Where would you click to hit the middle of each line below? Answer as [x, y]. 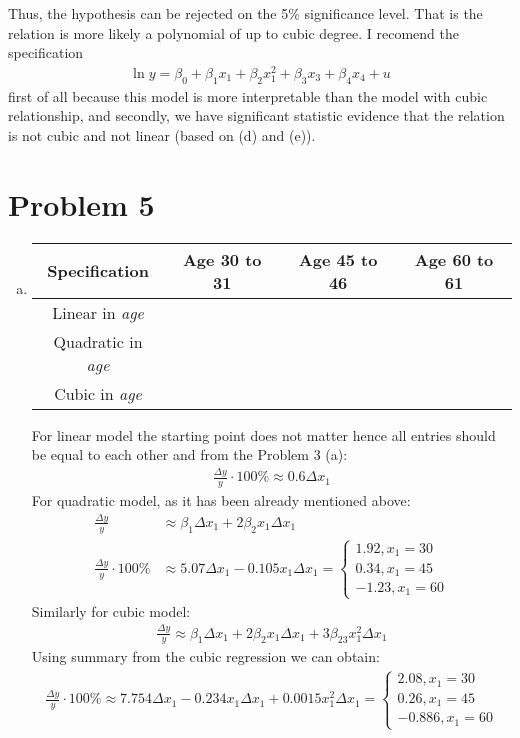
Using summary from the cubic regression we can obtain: [205, 656]
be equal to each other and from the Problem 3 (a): [189, 454]
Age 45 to [338, 259]
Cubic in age [98, 393]
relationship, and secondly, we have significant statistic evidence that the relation [256, 115]
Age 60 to [454, 259]
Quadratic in [98, 341]
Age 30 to [222, 259]
